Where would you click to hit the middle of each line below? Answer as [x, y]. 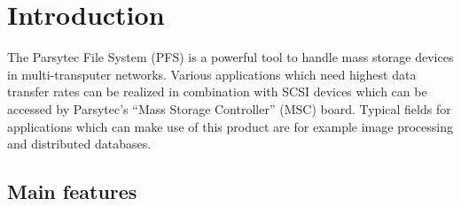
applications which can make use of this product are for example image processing [230, 126]
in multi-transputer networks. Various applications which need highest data [212, 74]
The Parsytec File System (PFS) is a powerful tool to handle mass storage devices [230, 57]
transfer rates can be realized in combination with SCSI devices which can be [217, 92]
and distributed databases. [79, 144]
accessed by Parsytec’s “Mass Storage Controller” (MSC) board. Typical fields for [229, 108]
